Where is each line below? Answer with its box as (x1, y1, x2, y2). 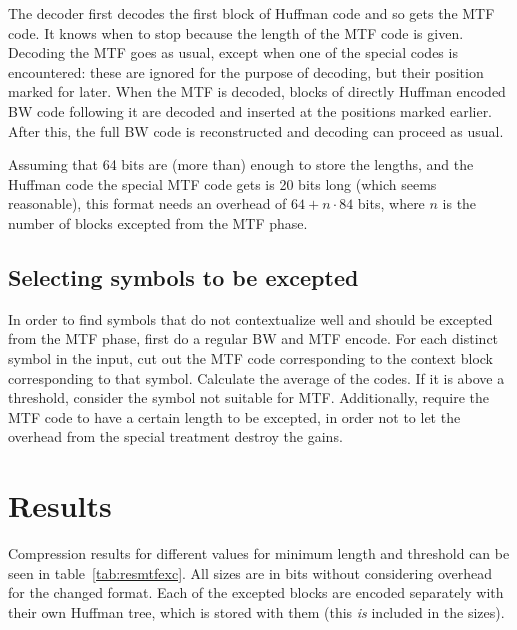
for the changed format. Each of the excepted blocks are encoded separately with (8, 582, 504, 603)
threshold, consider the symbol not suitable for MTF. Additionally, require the (8, 387, 490, 408)
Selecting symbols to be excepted (8, 261, 359, 292)
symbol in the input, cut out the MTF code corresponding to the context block (8, 347, 494, 368)
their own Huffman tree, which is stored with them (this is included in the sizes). (8, 601, 505, 622)
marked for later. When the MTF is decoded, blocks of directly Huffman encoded (8, 81, 506, 102)
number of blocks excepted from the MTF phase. (8, 212, 308, 233)
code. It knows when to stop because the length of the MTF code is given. (8, 22, 464, 43)
